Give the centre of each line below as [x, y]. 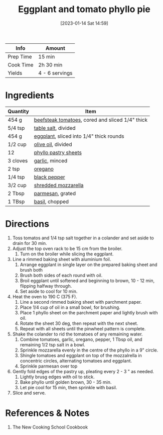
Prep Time [20, 56]
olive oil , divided [53, 144]
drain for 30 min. [30, 243]
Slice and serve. [29, 393]
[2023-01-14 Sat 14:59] [84, 23]
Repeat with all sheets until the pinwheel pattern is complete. [83, 328]
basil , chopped [51, 201]
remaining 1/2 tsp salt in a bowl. [52, 344]
